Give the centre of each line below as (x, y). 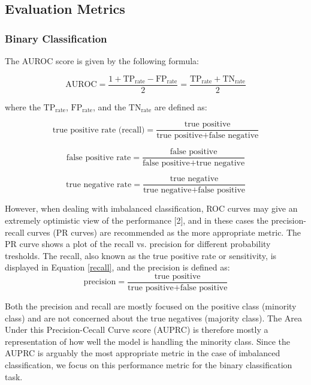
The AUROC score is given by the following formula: (102, 61)
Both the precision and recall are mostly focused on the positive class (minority (151, 306)
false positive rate (99, 157)
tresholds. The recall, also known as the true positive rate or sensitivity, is (141, 255)
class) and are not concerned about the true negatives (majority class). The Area (153, 318)
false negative (234, 136)
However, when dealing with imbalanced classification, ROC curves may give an (151, 208)
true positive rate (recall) (99, 130)
